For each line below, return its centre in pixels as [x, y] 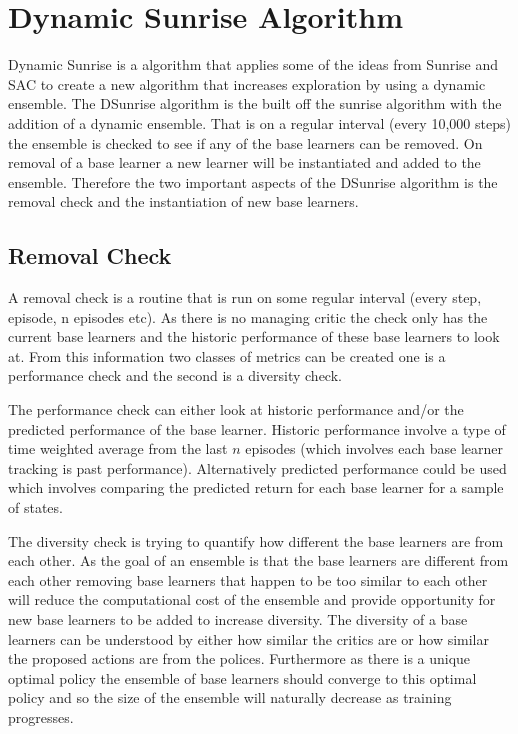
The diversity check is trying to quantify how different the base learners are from [256, 540]
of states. [35, 507]
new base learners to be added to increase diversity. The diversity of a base [238, 618]
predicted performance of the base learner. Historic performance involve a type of [257, 428]
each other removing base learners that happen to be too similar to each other [248, 579]
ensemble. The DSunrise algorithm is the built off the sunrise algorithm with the [255, 103]
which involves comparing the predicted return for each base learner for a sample [256, 487]
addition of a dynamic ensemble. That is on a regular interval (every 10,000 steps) [259, 122]
